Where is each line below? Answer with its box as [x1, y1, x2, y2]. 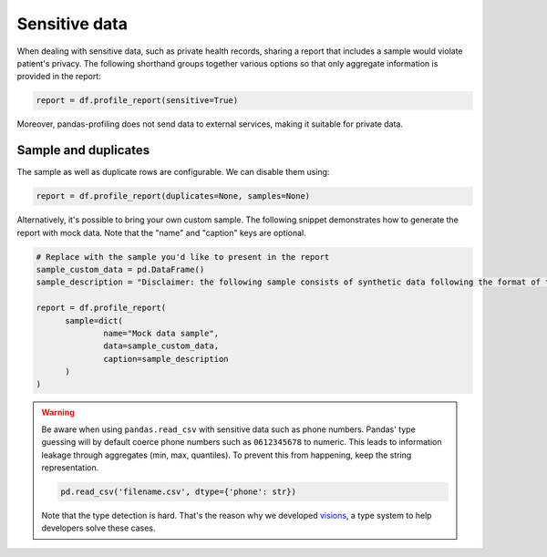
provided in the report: [16, 71, 102, 82]
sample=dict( [65, 315, 123, 325]
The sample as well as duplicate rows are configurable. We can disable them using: [16, 167, 330, 178]
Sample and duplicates [16, 142, 150, 159]
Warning [41, 407, 75, 418]
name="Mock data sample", [103, 328, 219, 338]
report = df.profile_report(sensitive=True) [36, 96, 239, 106]
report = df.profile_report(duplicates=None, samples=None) [36, 191, 311, 201]
